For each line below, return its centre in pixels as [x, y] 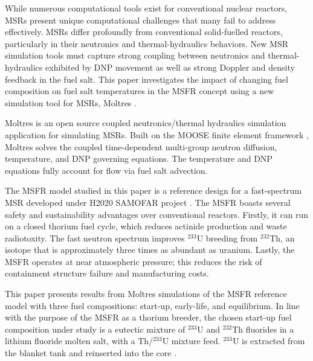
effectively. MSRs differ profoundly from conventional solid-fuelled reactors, [144, 32]
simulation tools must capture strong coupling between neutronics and [135, 55]
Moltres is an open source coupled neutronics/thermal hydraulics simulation [146, 123]
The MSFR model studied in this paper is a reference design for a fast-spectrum [153, 190]
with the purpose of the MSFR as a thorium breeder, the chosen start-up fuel [148, 317]
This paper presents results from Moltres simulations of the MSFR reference [146, 294]
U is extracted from [269, 341]
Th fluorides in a [263, 329]
